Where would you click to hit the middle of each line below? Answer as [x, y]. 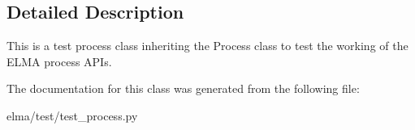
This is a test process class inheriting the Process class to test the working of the [207, 46]
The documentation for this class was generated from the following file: [183, 88]
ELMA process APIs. [59, 61]
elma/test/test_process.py [72, 115]
